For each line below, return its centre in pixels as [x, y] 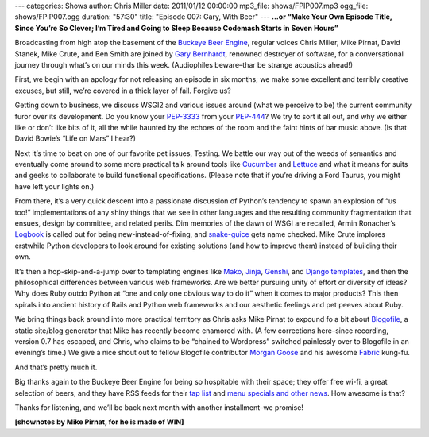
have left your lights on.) [54, 186]
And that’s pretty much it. [56, 367]
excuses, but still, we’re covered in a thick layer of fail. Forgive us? [123, 91]
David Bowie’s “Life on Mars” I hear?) [75, 138]
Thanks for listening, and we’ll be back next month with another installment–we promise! [159, 407]
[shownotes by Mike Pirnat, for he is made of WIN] [99, 422]
